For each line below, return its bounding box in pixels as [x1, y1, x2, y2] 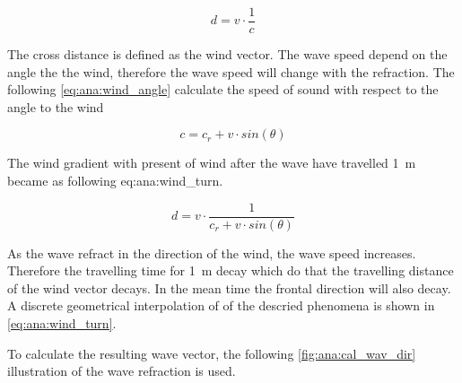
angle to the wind [7, 97, 104, 116]
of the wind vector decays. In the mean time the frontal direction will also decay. [7, 278, 451, 297]
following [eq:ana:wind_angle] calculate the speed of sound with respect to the [7, 80, 439, 99]
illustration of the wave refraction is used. [7, 361, 236, 380]
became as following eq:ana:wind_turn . [7, 171, 223, 190]
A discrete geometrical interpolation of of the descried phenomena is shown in [7, 296, 435, 315]
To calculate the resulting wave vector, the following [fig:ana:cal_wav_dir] [7, 344, 416, 362]
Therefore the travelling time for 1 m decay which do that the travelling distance [7, 261, 454, 280]
